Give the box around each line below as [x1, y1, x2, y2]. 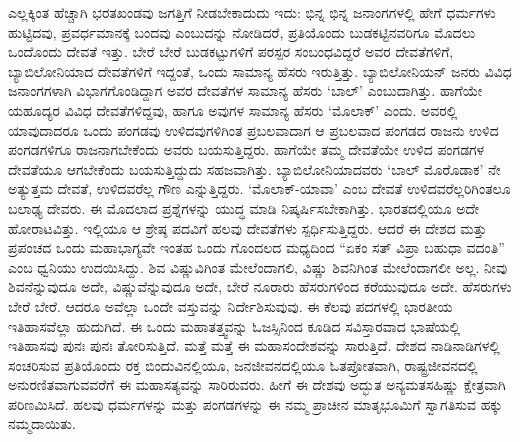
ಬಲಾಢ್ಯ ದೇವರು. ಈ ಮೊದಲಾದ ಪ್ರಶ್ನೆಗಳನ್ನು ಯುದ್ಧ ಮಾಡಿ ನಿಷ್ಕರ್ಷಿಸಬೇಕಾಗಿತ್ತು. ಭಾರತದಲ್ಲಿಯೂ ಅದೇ [8, 197, 480, 218]
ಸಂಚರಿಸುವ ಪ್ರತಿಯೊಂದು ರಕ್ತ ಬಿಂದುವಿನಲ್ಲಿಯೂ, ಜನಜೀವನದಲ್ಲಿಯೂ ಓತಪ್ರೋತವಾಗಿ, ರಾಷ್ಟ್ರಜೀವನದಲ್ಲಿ [8, 354, 478, 375]
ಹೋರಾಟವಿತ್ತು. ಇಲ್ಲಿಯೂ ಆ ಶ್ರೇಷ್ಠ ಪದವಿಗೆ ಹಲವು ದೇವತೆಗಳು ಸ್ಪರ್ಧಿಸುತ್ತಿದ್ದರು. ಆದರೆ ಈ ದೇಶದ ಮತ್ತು [8, 217, 487, 238]
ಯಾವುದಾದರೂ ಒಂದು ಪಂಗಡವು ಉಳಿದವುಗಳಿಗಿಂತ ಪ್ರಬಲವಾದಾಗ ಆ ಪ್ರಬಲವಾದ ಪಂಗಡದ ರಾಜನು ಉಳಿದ [8, 119, 499, 140]
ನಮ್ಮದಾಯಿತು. [8, 413, 76, 434]
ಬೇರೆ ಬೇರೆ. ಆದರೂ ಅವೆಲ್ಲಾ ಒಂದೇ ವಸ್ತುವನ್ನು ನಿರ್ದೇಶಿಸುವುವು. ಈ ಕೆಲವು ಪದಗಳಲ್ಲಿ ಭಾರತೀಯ [8, 295, 453, 316]
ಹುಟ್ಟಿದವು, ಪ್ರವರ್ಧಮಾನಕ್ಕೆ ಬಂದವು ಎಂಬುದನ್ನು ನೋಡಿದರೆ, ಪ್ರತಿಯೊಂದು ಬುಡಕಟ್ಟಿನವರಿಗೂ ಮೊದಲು [8, 21, 476, 42]
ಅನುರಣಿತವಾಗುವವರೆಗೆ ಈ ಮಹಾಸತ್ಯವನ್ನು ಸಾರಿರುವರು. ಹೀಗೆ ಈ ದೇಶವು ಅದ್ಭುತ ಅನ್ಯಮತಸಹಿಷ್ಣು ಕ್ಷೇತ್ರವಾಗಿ [8, 374, 506, 395]
